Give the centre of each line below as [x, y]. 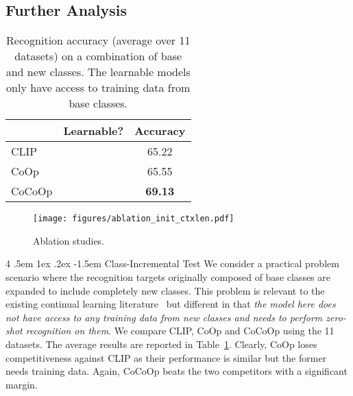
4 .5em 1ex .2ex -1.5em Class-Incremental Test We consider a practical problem [172, 263]
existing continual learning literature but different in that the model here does [171, 304]
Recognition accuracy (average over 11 [98, 40]
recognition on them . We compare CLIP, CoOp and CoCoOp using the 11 [180, 331]
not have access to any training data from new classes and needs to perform [164, 317]
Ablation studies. [69, 240]
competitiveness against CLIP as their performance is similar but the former [166, 357]
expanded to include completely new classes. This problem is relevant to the [165, 290]
